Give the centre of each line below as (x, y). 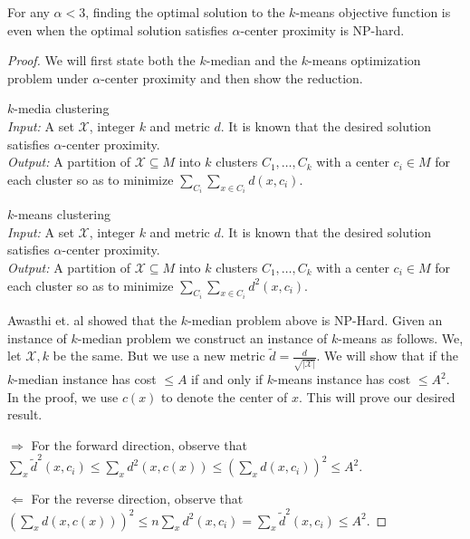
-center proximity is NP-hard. (322, 29)
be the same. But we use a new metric (159, 356)
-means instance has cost (342, 379)
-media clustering (62, 108)
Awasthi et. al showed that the (92, 320)
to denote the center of (225, 396)
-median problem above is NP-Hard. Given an (315, 320)
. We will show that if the (387, 356)
